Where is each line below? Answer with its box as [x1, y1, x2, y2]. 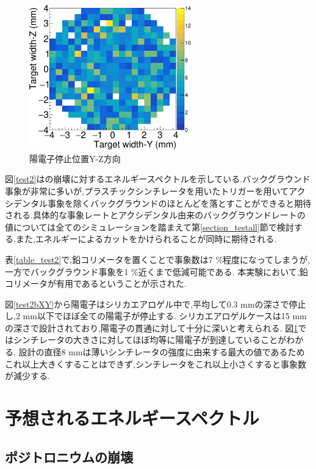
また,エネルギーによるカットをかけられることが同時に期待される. [15, 232, 277, 245]
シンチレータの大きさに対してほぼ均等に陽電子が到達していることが [13, 333, 287, 346]
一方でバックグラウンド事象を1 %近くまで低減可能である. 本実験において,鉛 [5, 265, 308, 278]
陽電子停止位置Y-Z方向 [29, 152, 121, 164]
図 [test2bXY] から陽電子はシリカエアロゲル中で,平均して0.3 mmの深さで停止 [5, 297, 306, 310]
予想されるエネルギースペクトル [5, 405, 259, 430]
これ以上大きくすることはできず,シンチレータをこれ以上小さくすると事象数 [5, 357, 306, 370]
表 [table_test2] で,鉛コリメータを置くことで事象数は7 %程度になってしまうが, [5, 253, 311, 265]
